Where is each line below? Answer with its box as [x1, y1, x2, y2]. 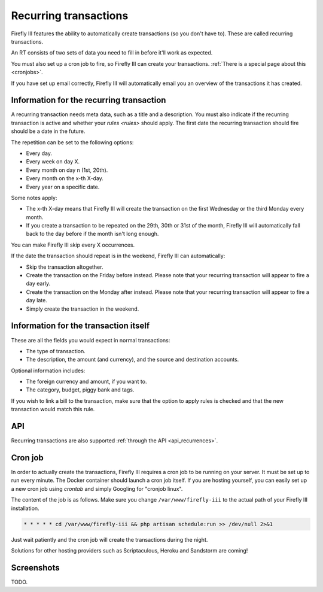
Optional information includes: [11, 367, 86, 374]
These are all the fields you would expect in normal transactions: [11, 336, 170, 344]
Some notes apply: [11, 194, 57, 201]
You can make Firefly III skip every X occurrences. [11, 241, 135, 248]
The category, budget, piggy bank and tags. [26, 386, 135, 393]
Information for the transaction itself [11, 321, 150, 331]
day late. [26, 297, 47, 304]
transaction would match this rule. [11, 406, 95, 413]
